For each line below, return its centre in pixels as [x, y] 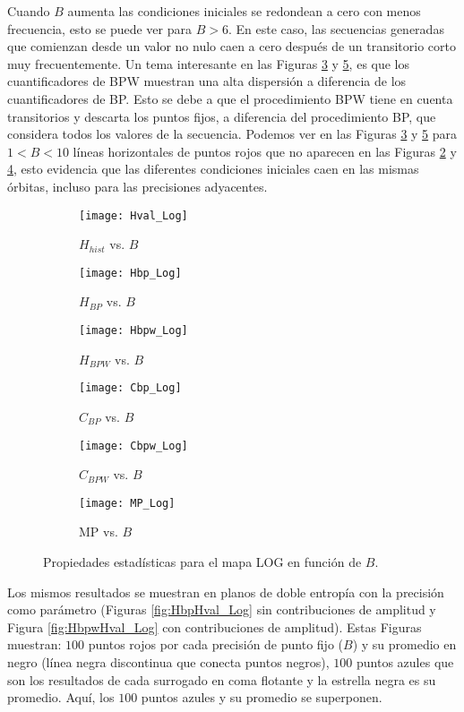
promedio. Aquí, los [61, 697]
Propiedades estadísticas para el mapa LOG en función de [202, 562]
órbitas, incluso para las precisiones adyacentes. [137, 186]
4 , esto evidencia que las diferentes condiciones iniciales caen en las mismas [213, 169]
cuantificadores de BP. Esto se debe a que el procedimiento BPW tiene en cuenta [230, 98]
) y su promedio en [404, 644]
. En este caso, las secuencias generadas [336, 28]
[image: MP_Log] [127, 503]
